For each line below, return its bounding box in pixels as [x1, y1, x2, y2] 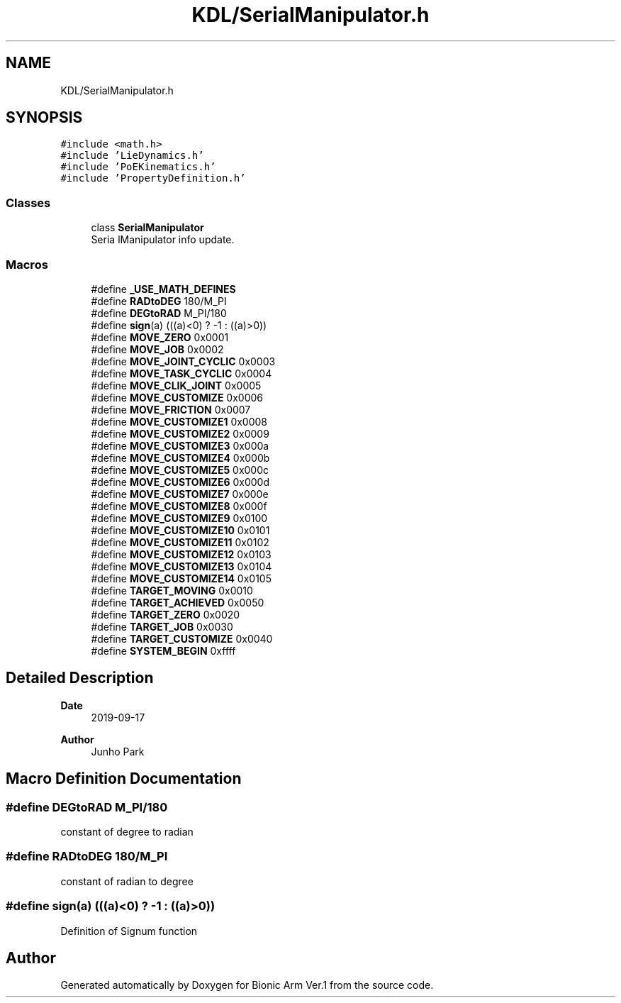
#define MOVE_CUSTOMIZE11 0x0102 [91, 536, 269, 548]
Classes [6, 195, 51, 210]
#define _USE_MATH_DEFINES [91, 282, 236, 295]
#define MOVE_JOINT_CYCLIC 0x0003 [91, 355, 276, 367]
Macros [6, 257, 48, 272]
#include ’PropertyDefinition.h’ [60, 172, 246, 184]
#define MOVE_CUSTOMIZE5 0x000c [91, 463, 269, 476]
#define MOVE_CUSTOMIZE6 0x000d [91, 475, 269, 488]
